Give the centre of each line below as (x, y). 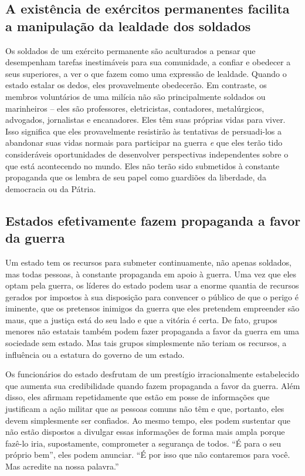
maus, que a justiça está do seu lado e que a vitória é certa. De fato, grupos (141, 319)
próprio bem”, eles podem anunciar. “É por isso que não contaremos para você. (148, 455)
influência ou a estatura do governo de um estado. (95, 354)
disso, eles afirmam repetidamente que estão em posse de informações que (138, 397)
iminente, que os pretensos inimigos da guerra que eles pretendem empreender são (152, 308)
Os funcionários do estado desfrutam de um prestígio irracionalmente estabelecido (152, 374)
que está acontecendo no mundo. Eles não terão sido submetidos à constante (143, 165)
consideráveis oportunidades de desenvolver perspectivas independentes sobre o (147, 154)
